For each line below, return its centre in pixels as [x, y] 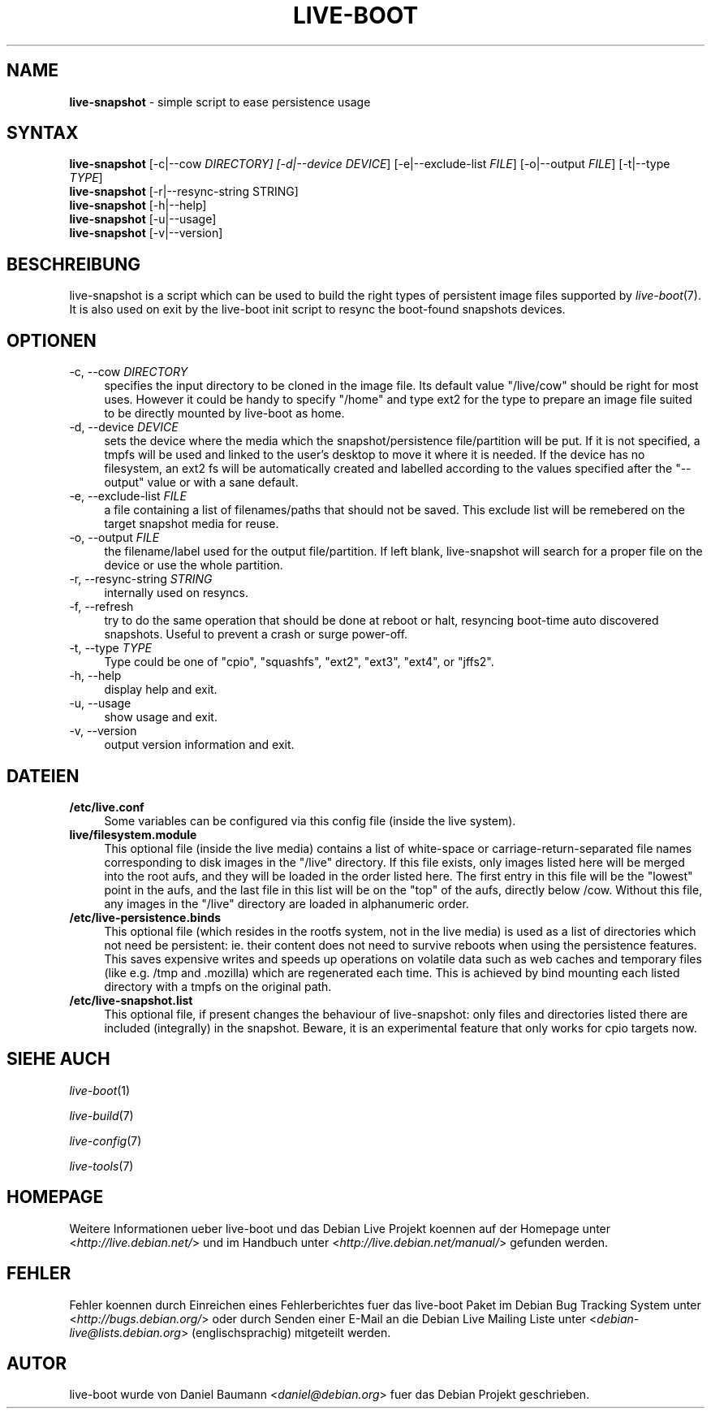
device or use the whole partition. [194, 565]
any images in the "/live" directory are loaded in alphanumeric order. [287, 903]
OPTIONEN [52, 340]
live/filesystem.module [133, 834]
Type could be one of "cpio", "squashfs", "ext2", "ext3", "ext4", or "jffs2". [299, 662]
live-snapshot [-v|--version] [146, 233]
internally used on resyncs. [177, 593]
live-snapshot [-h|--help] [138, 206]
